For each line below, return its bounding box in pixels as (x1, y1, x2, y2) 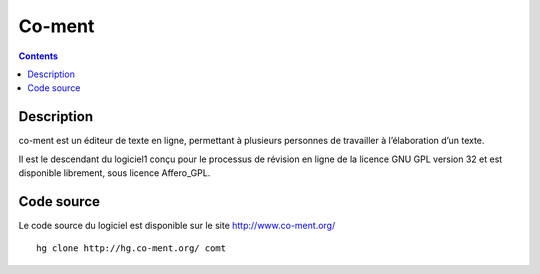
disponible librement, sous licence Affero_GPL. (18, 167, 211, 179)
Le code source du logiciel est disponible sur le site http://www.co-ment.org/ (18, 219, 336, 231)
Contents (18, 50, 59, 62)
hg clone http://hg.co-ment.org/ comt (36, 243, 227, 254)
